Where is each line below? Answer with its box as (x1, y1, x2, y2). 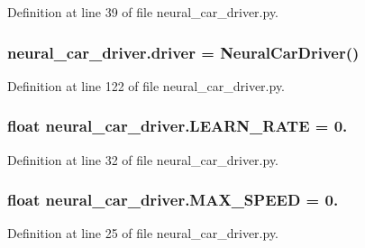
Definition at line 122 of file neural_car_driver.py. (7, 76, 286, 95)
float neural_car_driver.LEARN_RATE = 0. (7, 115, 348, 137)
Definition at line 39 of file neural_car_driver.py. (7, 3, 279, 21)
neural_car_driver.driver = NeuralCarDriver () (7, 41, 360, 63)
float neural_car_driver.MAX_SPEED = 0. (7, 188, 339, 211)
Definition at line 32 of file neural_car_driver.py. (7, 150, 279, 169)
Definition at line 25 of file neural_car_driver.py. (7, 224, 279, 243)
